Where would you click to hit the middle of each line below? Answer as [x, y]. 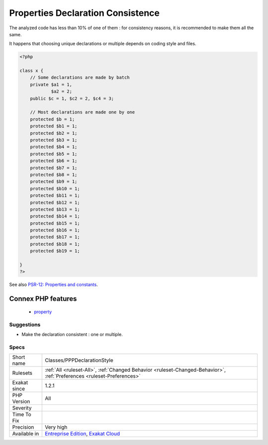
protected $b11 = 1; [55, 195]
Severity [22, 408]
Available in [26, 434]
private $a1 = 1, [51, 84]
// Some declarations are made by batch [80, 78]
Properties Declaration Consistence [84, 13]
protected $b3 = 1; [54, 140]
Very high [56, 427]
